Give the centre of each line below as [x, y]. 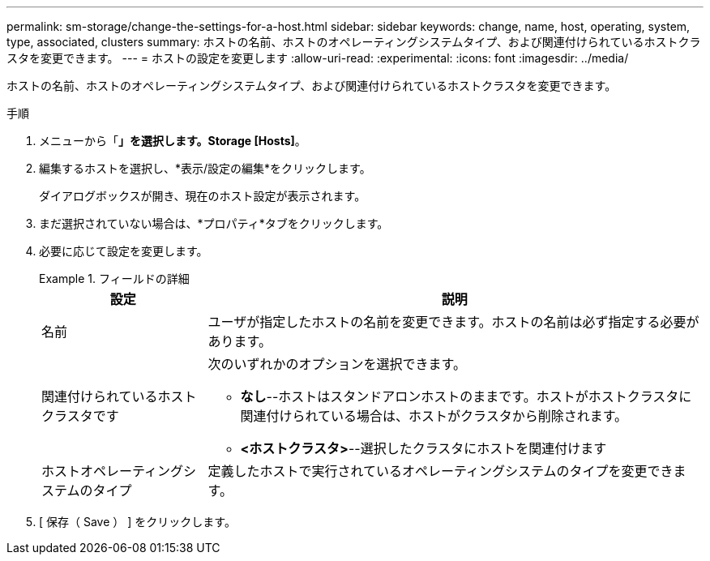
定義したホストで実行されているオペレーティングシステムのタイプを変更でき [441, 471]
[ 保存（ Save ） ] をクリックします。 [137, 522]
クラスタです [80, 416]
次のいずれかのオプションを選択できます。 [337, 364]
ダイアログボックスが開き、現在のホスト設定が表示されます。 [203, 196]
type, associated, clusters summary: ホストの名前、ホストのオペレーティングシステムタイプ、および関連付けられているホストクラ [354, 42]
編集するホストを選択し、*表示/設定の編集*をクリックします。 [205, 168]
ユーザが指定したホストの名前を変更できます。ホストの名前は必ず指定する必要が [453, 322]
